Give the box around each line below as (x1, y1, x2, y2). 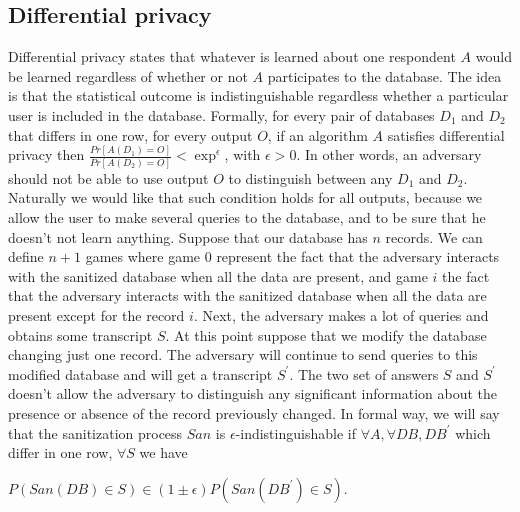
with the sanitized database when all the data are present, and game (8, 265, 428, 286)
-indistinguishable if (235, 422, 356, 443)
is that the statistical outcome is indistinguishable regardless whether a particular (8, 85, 509, 106)
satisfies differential (387, 124, 505, 145)
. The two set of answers (289, 363, 439, 384)
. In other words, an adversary (296, 144, 482, 165)
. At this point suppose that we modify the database (165, 324, 487, 345)
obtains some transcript (8, 324, 153, 345)
